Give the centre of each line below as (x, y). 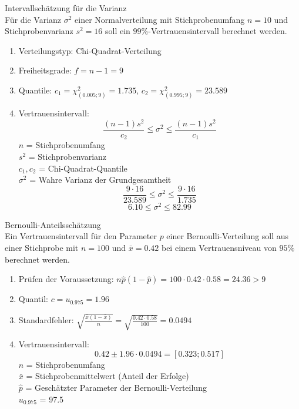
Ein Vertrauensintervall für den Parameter (81, 236)
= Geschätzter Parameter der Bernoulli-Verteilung (116, 387)
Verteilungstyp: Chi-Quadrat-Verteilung (90, 50)
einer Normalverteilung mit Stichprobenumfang (160, 19)
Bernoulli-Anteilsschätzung (53, 224)
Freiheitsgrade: (45, 70)
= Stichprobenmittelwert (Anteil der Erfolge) (107, 376)
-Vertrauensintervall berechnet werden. (218, 31)
